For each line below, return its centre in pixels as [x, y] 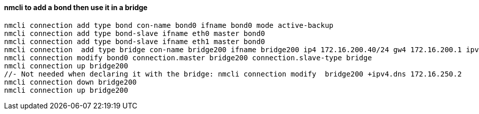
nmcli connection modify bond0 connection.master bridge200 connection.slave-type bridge [188, 58]
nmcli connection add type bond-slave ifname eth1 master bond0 [135, 41]
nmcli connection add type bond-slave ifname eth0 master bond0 [135, 33]
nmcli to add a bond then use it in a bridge [76, 7]
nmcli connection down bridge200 [71, 82]
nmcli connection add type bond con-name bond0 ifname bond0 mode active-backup [169, 25]
